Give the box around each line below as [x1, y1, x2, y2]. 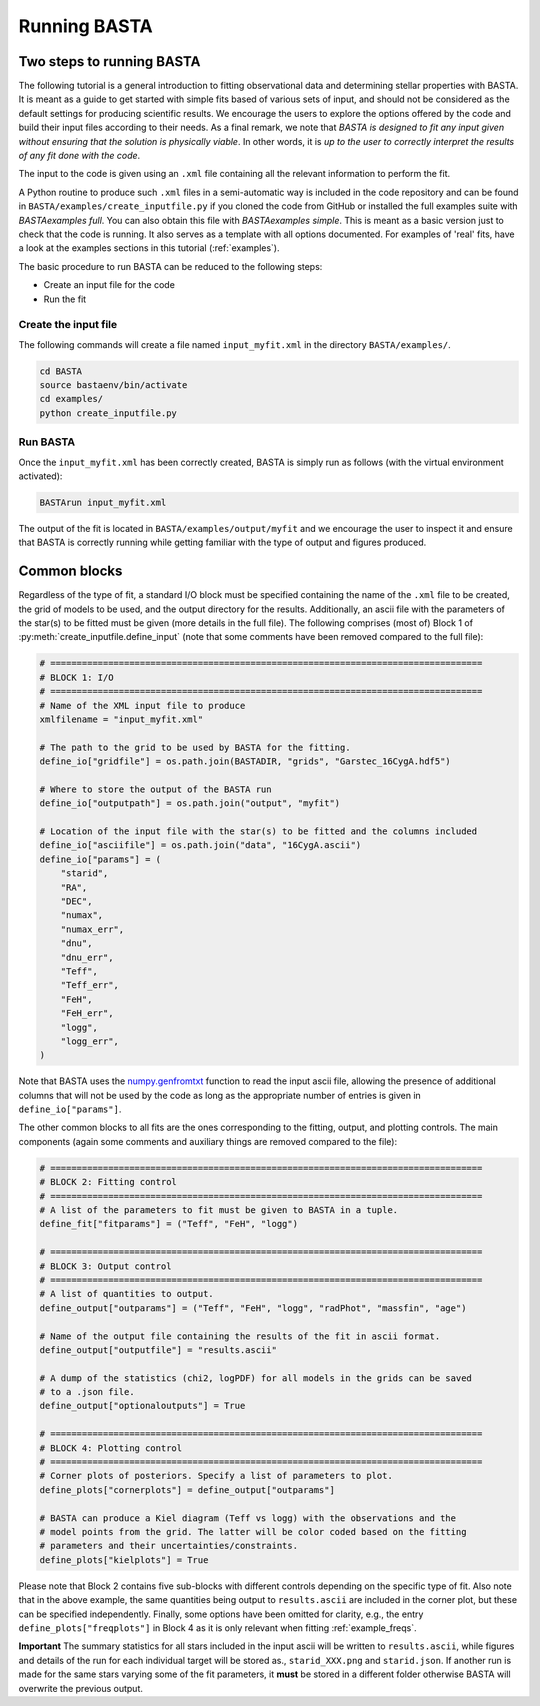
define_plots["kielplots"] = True [39, 1554, 209, 1565]
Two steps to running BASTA [18, 53, 201, 70]
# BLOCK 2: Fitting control [39, 1176, 177, 1188]
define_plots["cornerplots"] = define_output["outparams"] [39, 1484, 335, 1495]
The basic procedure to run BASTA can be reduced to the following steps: [18, 260, 323, 272]
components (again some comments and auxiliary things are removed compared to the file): [18, 1135, 398, 1147]
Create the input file [18, 318, 118, 332]
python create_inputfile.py [39, 407, 177, 419]
